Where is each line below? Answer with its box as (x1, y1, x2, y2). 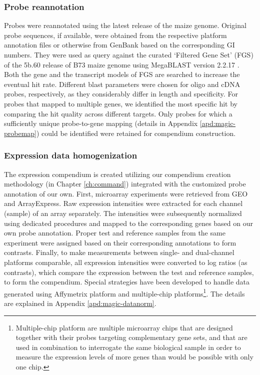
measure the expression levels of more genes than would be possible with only (15, 351, 253, 362)
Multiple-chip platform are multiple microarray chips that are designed (15, 322, 233, 332)
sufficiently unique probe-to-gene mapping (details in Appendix (4, 118, 198, 128)
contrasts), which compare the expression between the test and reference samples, (4, 266, 254, 277)
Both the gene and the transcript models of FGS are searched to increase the (4, 69, 240, 79)
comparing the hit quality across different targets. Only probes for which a (4, 108, 232, 118)
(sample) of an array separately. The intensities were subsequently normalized (4, 207, 242, 218)
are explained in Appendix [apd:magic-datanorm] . (4, 297, 156, 308)
